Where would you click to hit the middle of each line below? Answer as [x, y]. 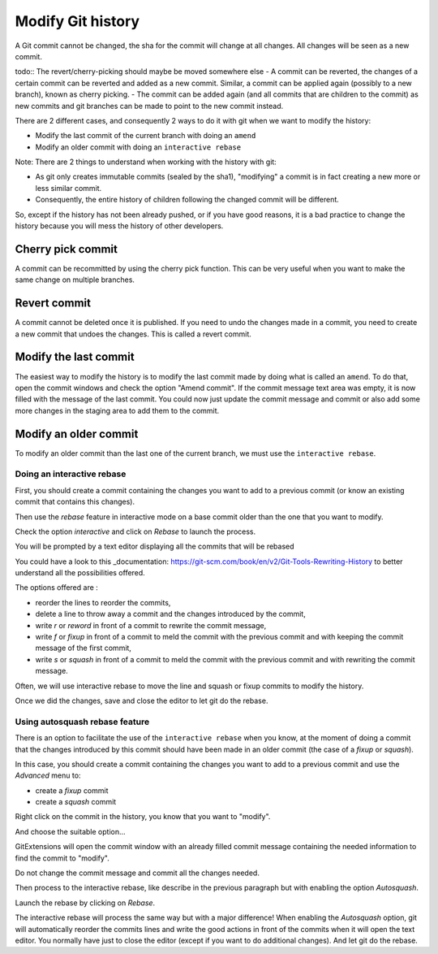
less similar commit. [69, 188]
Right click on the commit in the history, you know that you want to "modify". [143, 817]
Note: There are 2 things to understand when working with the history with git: [146, 162]
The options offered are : [57, 588]
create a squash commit [76, 802]
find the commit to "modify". [62, 858]
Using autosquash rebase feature [82, 722]
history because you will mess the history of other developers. [119, 226]
